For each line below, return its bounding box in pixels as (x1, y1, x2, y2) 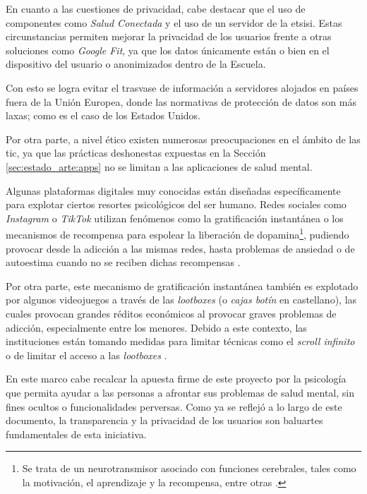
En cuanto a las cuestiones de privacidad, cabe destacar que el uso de (6, 1, 306, 16)
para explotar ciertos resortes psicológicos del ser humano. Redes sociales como (6, 197, 347, 212)
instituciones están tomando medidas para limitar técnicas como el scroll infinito (6, 334, 355, 349)
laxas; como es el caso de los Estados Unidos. (6, 108, 201, 123)
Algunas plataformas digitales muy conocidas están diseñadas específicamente (6, 183, 341, 198)
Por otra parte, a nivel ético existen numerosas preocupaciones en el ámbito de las (6, 131, 361, 146)
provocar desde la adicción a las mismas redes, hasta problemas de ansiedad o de (6, 241, 355, 255)
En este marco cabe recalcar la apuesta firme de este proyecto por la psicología (6, 371, 347, 386)
